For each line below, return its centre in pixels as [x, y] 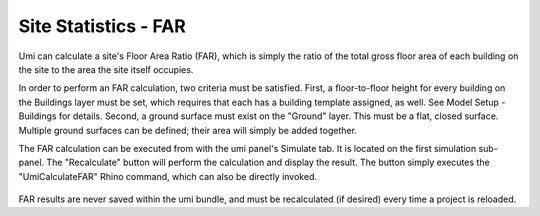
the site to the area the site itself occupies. [106, 69]
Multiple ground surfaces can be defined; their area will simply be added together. [187, 130]
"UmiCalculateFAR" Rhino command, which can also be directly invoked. [167, 176]
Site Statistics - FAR [102, 26]
